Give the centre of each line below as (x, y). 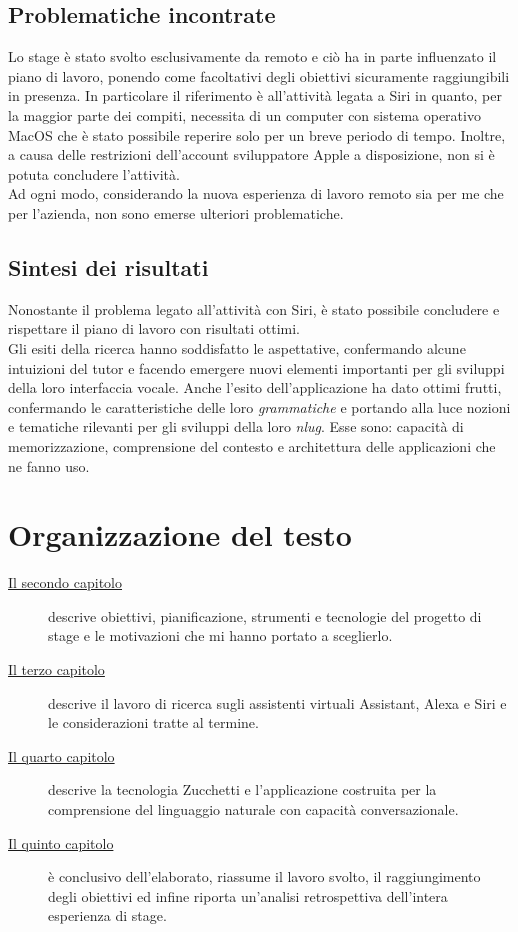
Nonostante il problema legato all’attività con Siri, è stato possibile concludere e (254, 308)
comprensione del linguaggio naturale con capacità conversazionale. (253, 808)
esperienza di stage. (107, 915)
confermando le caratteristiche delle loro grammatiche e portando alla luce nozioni (259, 406)
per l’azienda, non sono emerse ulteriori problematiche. (176, 212)
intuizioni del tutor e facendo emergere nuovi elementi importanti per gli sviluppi (256, 367)
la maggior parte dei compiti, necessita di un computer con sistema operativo (244, 114)
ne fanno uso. (49, 465)
